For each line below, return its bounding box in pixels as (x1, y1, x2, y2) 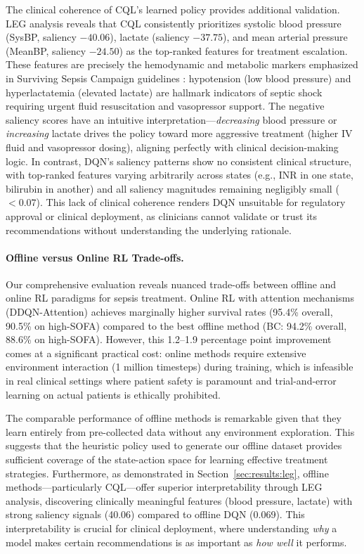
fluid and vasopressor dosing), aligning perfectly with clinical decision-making (6, 139, 339, 154)
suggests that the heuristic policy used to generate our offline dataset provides (6, 438, 342, 453)
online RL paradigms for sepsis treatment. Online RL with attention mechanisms (6, 290, 355, 305)
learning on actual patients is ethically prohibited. (6, 387, 221, 401)
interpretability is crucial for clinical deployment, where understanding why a (6, 520, 337, 535)
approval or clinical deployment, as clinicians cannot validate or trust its (6, 208, 318, 223)
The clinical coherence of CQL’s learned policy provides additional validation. (6, 2, 340, 16)
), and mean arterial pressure (223, 30, 348, 44)
